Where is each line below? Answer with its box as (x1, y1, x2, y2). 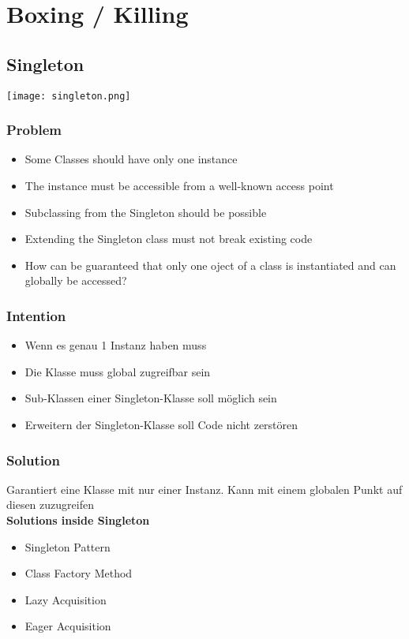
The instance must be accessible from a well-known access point (24, 177, 334, 194)
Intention (6, 305, 66, 325)
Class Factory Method (24, 565, 133, 581)
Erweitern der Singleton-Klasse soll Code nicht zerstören (24, 417, 298, 433)
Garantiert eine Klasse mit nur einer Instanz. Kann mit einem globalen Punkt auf (6, 480, 403, 497)
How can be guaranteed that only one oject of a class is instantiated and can (24, 256, 396, 273)
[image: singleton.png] (6, 90, 131, 102)
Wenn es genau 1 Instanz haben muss (24, 337, 207, 353)
